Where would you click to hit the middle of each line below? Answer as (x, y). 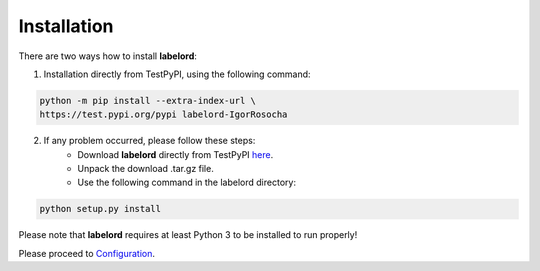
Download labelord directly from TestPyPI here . (175, 154)
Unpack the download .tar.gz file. (145, 169)
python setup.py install (100, 209)
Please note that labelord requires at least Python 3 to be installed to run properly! (188, 235)
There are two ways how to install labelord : (107, 56)
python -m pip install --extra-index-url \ (148, 100)
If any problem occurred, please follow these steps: (149, 141)
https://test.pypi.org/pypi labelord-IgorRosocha (163, 114)
